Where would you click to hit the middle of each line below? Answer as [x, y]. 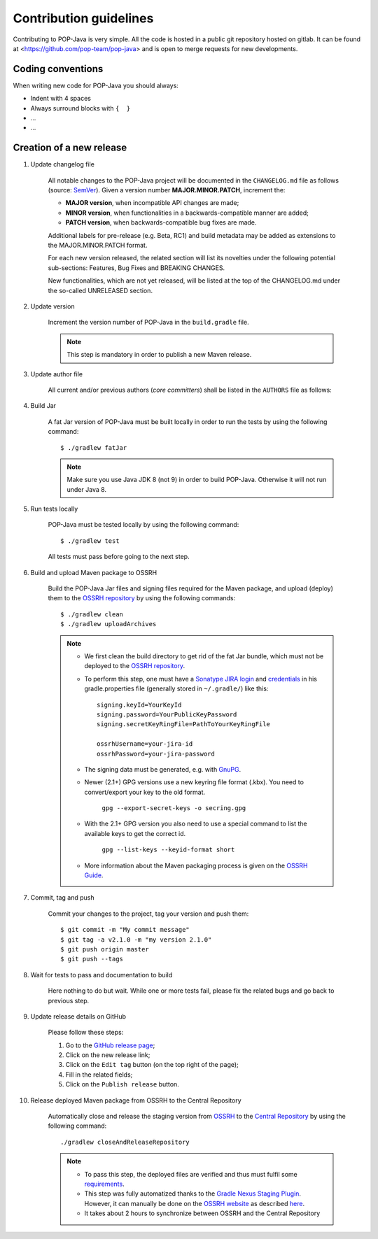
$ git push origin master [105, 949]
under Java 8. [87, 489]
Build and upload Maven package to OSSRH [94, 572]
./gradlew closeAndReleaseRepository [125, 1142]
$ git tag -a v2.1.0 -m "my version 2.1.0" [136, 940]
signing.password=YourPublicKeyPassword [167, 714]
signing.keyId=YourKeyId [139, 705]
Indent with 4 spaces [61, 99]
